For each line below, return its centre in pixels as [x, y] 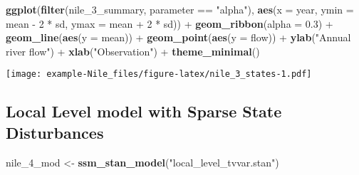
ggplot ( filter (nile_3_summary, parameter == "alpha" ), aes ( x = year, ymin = [180, 9]
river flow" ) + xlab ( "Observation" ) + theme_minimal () [133, 51]
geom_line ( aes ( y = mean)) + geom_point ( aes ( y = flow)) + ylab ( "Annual [178, 37]
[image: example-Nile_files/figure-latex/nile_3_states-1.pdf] [159, 74]
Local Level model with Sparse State [144, 111]
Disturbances [55, 132]
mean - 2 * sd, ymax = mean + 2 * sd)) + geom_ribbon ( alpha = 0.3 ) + [170, 23]
